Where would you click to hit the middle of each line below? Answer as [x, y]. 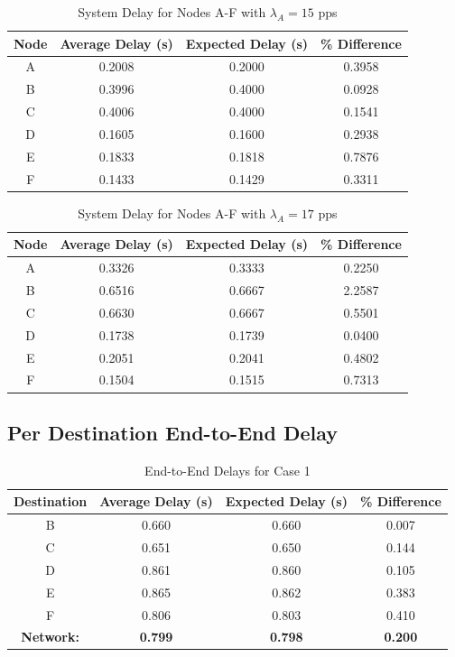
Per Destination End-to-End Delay [173, 432]
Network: [50, 637]
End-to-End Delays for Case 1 [227, 470]
